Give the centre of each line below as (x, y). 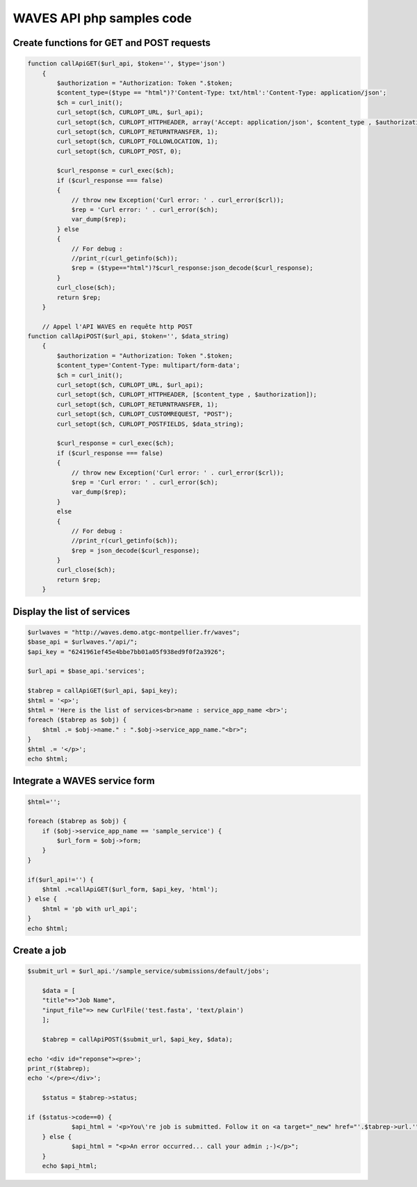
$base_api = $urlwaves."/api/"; (83, 642)
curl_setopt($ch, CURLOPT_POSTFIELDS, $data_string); (150, 424)
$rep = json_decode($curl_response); (136, 550)
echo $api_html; (69, 1166)
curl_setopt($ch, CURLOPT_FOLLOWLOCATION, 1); (137, 142)
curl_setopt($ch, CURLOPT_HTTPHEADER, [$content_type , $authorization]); (187, 395)
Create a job (40, 950)
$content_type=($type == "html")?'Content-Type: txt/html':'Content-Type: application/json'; (222, 93)
